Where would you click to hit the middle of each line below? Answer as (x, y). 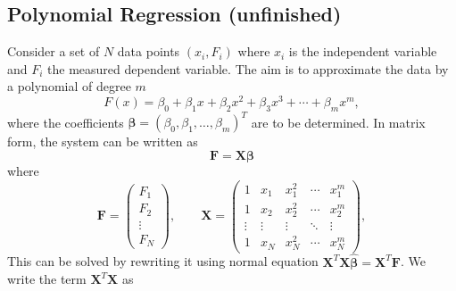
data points (149, 51)
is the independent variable (363, 51)
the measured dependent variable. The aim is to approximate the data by (248, 68)
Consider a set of (54, 51)
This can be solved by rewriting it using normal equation (163, 261)
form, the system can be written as (103, 141)
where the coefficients (66, 122)
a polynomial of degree (69, 86)
